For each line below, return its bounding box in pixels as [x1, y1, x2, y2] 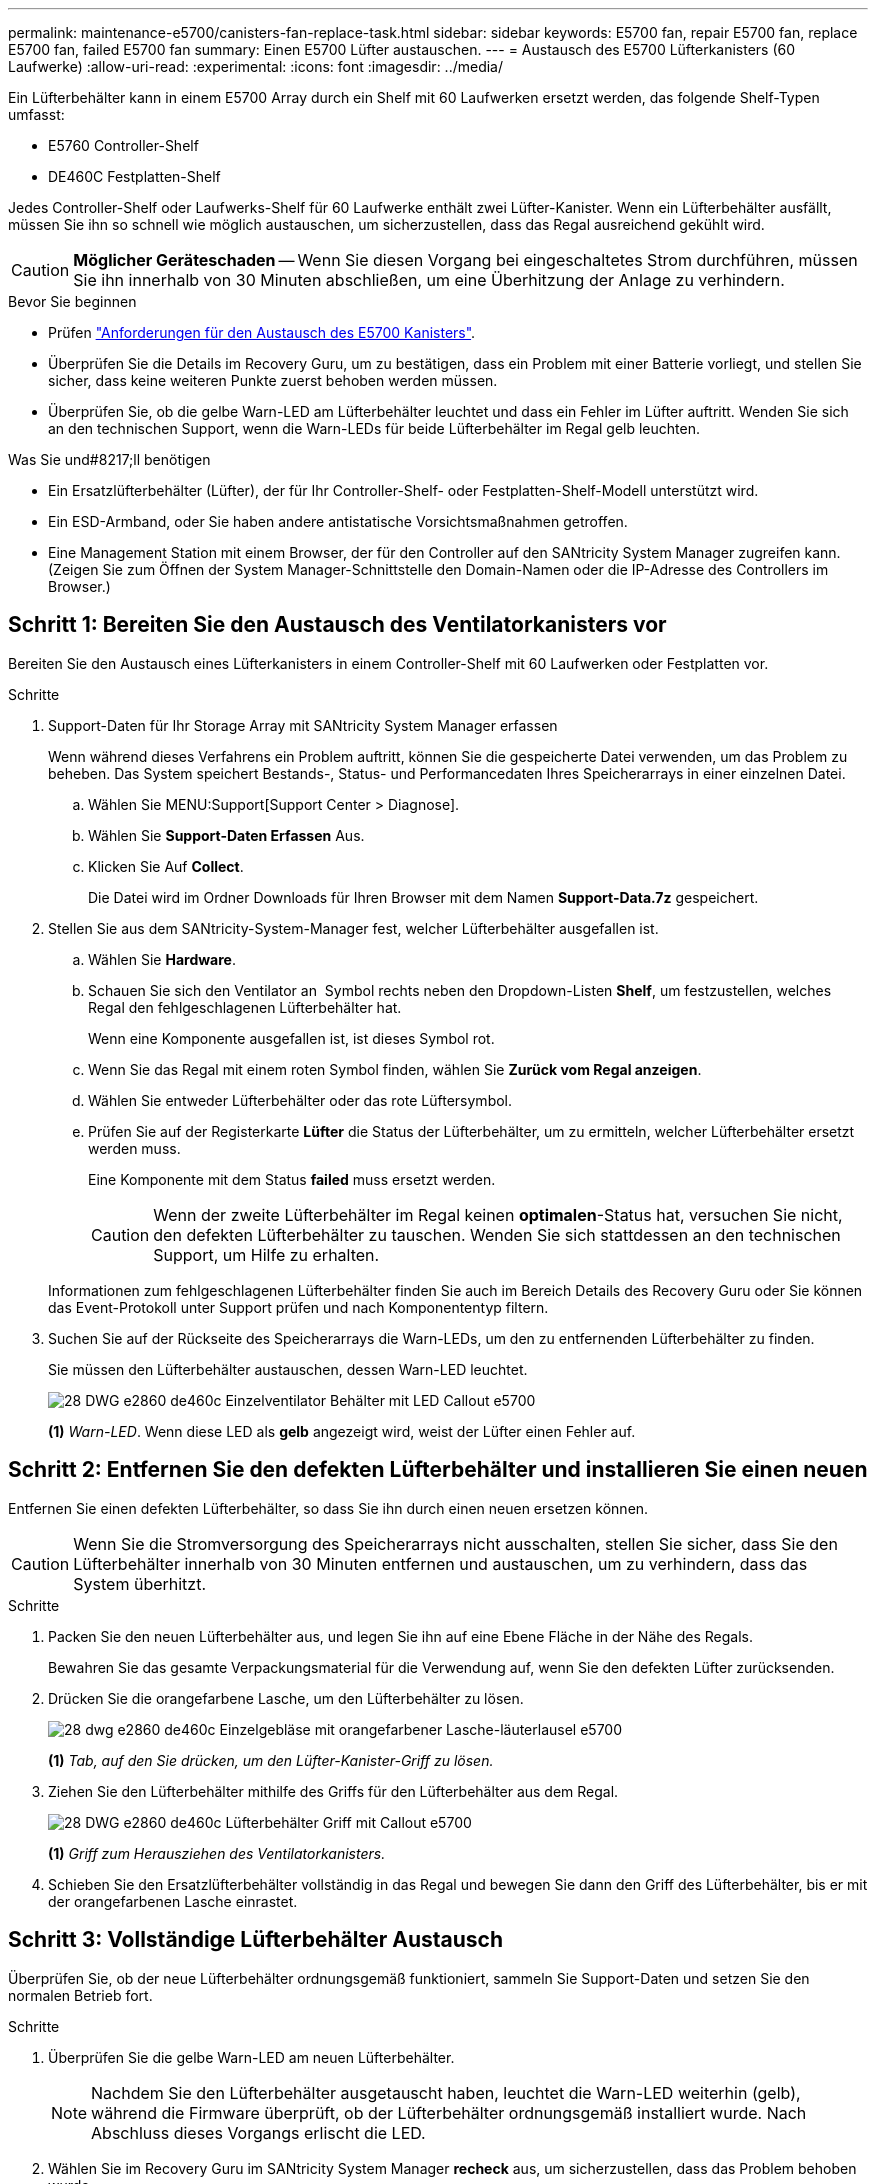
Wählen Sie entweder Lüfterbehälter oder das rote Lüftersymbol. [88, 1091, 513, 1109]
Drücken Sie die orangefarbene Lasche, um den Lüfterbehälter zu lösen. [48, 1689, 524, 1707]
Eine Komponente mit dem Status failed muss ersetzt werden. [88, 1170, 496, 1188]
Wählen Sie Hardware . [88, 950, 236, 968]
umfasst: [8, 106, 65, 123]
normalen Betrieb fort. [8, 1986, 153, 2004]
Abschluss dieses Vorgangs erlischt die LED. [91, 2122, 426, 2143]
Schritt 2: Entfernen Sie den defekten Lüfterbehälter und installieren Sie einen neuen [8, 1457, 868, 1483]
